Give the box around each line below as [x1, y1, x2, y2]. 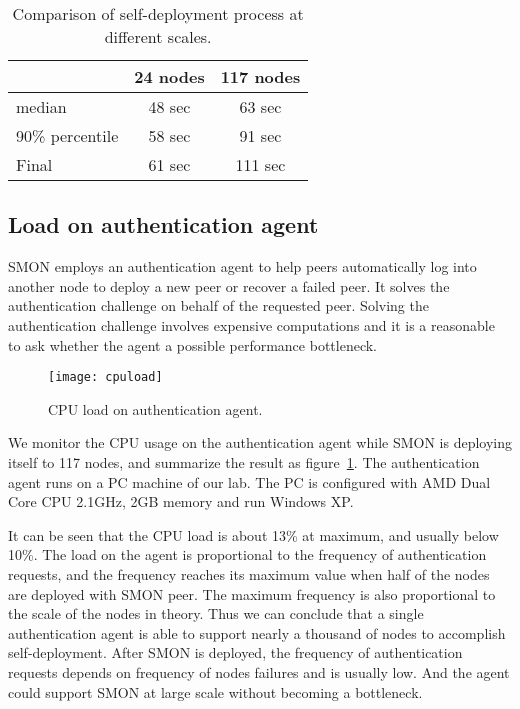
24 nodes [134, 65, 205, 88]
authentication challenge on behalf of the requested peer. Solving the [8, 295, 429, 316]
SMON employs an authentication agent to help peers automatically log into [8, 256, 477, 277]
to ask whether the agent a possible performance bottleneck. [8, 334, 377, 355]
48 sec [148, 95, 191, 118]
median [16, 95, 67, 118]
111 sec [235, 153, 286, 176]
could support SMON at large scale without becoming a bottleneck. [8, 681, 423, 702]
